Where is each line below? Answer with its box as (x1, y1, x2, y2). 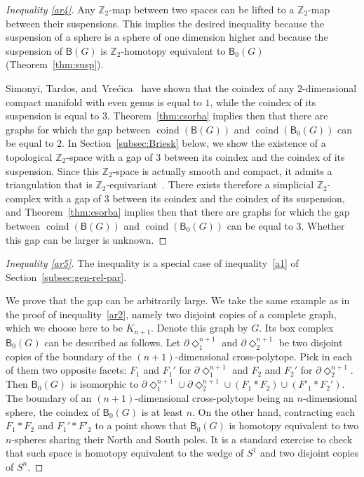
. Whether (301, 218, 345, 233)
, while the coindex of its (210, 94, 316, 109)
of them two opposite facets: (6, 362, 127, 377)
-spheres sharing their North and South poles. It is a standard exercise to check (11, 431, 353, 446)
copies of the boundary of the (6, 348, 132, 363)
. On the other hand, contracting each (192, 404, 355, 419)
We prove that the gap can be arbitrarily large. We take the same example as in (6, 293, 350, 308)
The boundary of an (6, 390, 92, 405)
